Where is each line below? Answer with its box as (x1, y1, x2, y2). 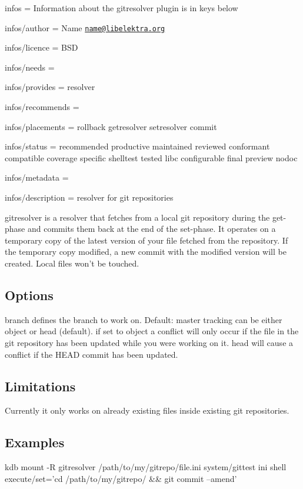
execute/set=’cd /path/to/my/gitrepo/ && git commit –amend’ (5, 472, 237, 484)
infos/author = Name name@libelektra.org (5, 21, 165, 34)
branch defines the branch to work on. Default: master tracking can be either (5, 313, 282, 325)
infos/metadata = (5, 171, 69, 184)
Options (5, 285, 54, 304)
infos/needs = (5, 61, 55, 73)
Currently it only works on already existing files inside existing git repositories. (5, 404, 289, 417)
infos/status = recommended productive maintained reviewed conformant (5, 140, 270, 152)
